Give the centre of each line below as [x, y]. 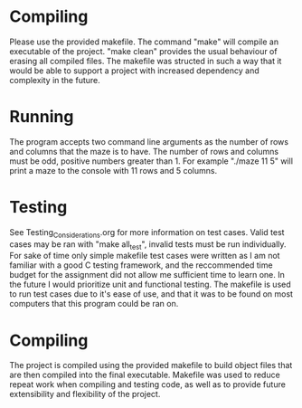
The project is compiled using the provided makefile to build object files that [151, 365]
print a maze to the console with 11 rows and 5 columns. [113, 170]
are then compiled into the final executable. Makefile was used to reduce [145, 375]
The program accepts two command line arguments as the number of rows [149, 141]
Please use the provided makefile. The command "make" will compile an [144, 42]
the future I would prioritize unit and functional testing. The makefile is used [150, 285]
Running [42, 117]
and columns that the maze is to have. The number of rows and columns [144, 151]
